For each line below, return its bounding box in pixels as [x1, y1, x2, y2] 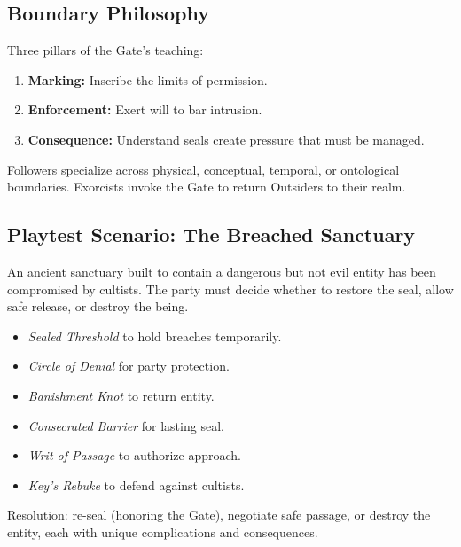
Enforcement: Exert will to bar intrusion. [27, 100, 262, 119]
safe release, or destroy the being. [7, 297, 189, 316]
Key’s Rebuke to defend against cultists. [27, 475, 245, 494]
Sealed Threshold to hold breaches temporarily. [27, 326, 282, 345]
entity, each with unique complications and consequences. [7, 522, 318, 541]
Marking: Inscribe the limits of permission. [27, 70, 268, 89]
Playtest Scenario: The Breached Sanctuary [7, 221, 416, 248]
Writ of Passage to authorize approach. [27, 446, 241, 465]
